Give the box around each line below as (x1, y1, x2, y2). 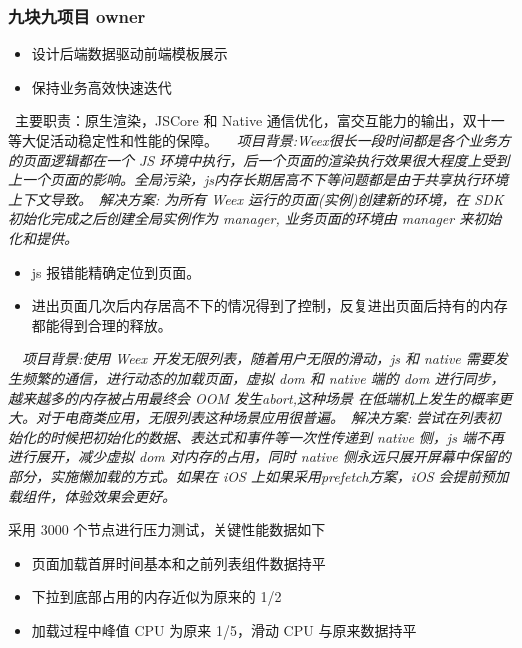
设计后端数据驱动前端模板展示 (31, 43, 228, 64)
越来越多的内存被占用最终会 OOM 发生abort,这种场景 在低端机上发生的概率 (8, 387, 498, 408)
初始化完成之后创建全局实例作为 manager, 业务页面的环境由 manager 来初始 (8, 208, 502, 229)
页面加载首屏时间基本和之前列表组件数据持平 (31, 552, 326, 573)
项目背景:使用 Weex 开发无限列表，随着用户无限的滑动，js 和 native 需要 (22, 348, 494, 369)
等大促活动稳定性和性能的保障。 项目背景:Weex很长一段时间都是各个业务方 (8, 130, 511, 150)
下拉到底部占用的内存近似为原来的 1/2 (31, 586, 282, 607)
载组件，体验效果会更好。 (8, 485, 176, 506)
